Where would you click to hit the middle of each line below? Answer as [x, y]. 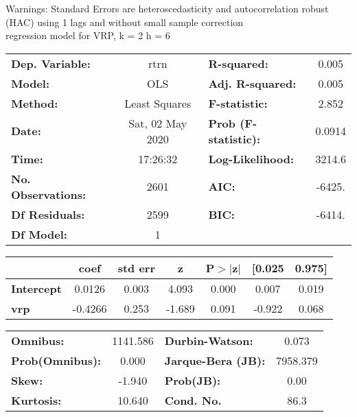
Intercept [36, 288]
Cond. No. [193, 400]
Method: [35, 103]
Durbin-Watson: [209, 340]
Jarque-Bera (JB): [215, 360]
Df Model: [39, 234]
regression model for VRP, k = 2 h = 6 [88, 35]
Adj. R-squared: [252, 83]
